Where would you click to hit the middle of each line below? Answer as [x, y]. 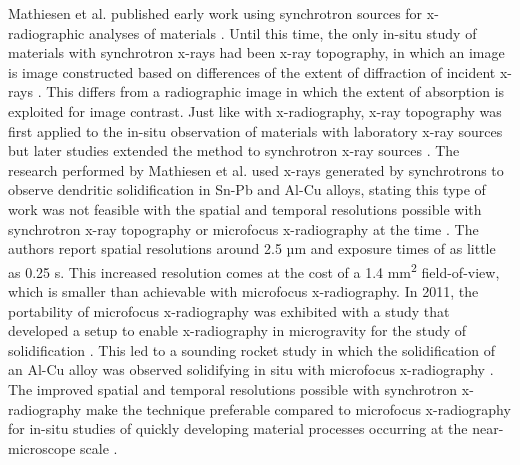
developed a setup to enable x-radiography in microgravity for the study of [237, 330]
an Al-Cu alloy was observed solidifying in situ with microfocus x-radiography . [251, 369]
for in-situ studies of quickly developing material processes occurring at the [238, 428]
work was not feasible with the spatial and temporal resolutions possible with [245, 208]
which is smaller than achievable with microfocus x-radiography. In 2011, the [243, 290]
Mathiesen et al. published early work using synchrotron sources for [215, 13]
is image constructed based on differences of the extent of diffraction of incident [252, 71]
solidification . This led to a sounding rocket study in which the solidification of [251, 349]
